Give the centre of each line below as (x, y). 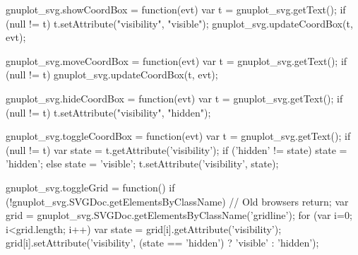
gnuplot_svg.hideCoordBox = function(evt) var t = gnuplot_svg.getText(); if (174, 98)
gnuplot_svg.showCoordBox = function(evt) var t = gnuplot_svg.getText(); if (176, 9)
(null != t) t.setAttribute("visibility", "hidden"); (108, 112)
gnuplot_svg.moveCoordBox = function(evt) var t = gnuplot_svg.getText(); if (177, 60)
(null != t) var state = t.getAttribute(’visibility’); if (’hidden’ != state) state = (177, 149)
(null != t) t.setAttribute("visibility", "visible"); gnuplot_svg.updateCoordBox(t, (179, 23)
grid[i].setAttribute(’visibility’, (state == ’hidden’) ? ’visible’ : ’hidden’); (162, 243)
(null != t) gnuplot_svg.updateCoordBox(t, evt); (112, 75)
